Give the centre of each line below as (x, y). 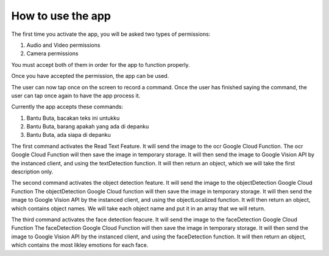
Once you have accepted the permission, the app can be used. (90, 76)
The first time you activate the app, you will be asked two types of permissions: (111, 34)
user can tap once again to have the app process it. (76, 95)
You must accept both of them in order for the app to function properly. (101, 64)
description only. (32, 172)
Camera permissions (52, 54)
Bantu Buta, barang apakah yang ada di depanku (88, 126)
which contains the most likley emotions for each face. (80, 245)
